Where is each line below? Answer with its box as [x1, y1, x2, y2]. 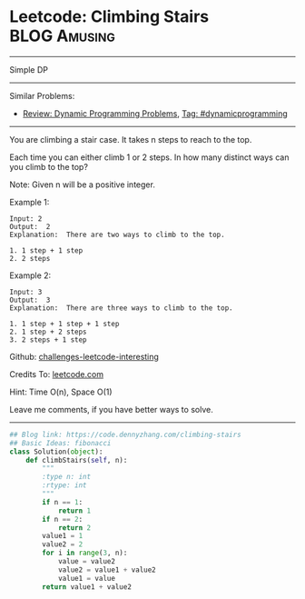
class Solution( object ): [9, 447, 103, 456]
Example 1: [9, 196, 50, 207]
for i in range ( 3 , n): [42, 548, 128, 558]
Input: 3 [9, 287, 43, 296]
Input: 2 [9, 214, 43, 224]
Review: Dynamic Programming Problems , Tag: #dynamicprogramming [22, 107, 288, 119]
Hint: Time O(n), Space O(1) [9, 386, 113, 397]
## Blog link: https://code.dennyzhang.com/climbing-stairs [9, 430, 242, 439]
